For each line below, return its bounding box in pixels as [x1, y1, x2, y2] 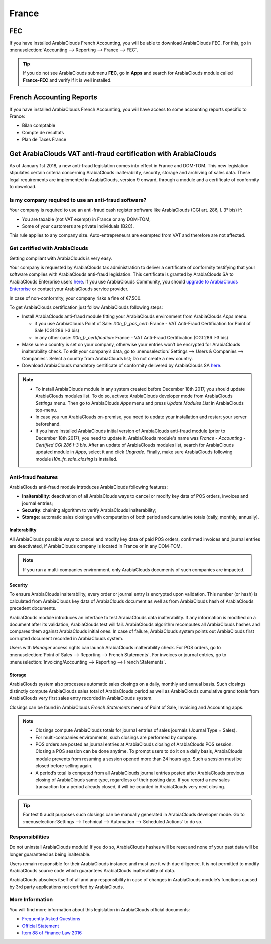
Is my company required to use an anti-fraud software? [9, 196, 147, 203]
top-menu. [35, 407, 57, 413]
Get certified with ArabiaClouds [9, 245, 88, 252]
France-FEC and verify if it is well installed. [23, 77, 112, 83]
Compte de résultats [22, 129, 64, 135]
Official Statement [22, 923, 59, 929]
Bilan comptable [22, 122, 55, 128]
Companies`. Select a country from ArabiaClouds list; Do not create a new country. [22, 355, 193, 361]
